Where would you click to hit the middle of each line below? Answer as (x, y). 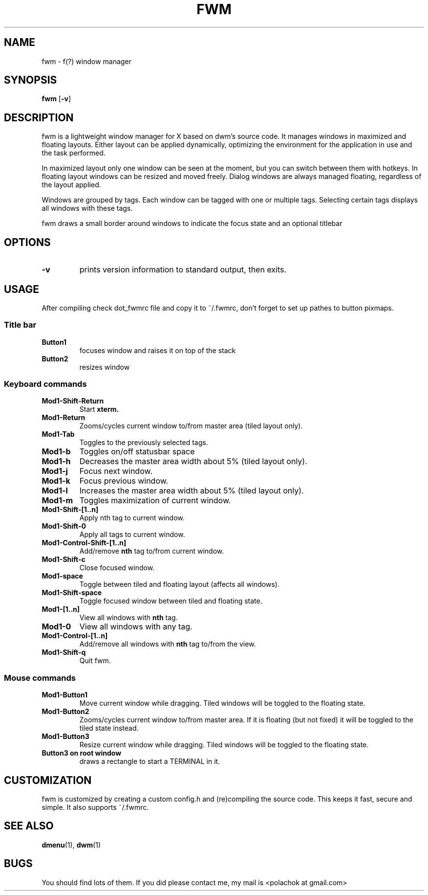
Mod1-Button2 (65, 712)
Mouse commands (40, 678)
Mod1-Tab (58, 434)
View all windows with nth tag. (128, 618)
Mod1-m (57, 501)
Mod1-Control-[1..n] (75, 636)
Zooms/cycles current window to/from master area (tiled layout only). (191, 426)
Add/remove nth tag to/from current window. (152, 551)
